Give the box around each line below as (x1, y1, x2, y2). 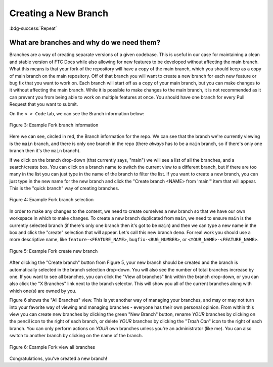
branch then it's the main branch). (9, 148, 81, 154)
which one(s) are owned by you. (9, 288, 77, 294)
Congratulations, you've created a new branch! (9, 355, 107, 361)
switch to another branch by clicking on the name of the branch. (9, 333, 144, 339)
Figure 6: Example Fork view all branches (9, 344, 96, 350)
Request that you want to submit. (9, 101, 78, 107)
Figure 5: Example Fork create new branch (9, 248, 98, 254)
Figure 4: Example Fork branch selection (9, 197, 94, 203)
